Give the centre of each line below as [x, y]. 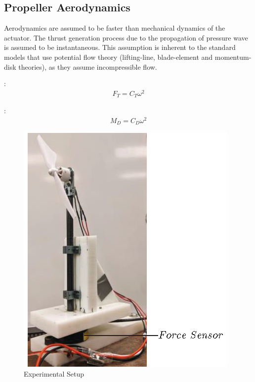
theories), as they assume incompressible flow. [88, 66]
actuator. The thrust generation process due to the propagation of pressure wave [126, 37]
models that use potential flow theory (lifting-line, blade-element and [108, 57]
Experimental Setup [54, 374]
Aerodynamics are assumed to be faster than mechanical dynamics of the [115, 28]
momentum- [233, 57]
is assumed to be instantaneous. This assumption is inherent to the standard [120, 47]
